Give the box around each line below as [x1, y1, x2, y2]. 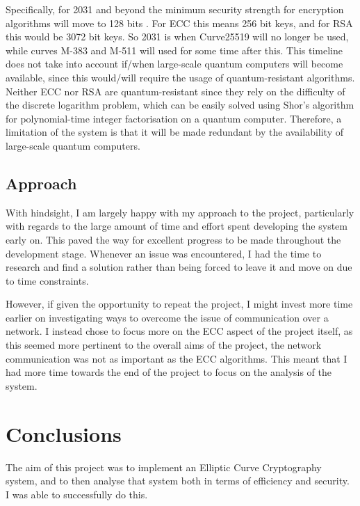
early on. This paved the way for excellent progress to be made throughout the [6, 232, 341, 246]
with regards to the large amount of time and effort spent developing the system [6, 219, 347, 233]
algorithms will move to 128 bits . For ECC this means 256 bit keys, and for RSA [6, 15, 353, 30]
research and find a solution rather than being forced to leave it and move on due [6, 260, 352, 274]
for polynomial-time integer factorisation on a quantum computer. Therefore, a [6, 111, 342, 125]
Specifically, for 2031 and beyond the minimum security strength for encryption [6, 2, 344, 16]
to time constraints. [6, 273, 89, 287]
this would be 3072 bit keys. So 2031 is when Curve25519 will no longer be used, [6, 29, 349, 44]
